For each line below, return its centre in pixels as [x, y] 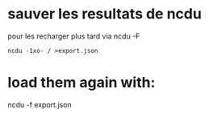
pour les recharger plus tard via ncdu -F [74, 36]
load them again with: [82, 83]
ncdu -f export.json [40, 104]
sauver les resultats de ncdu [105, 14]
